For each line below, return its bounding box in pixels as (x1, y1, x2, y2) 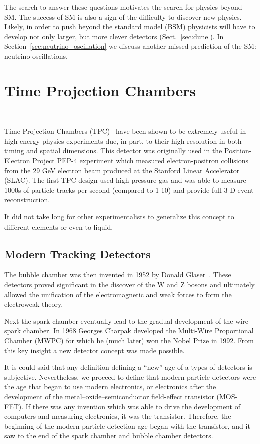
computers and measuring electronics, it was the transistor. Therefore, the (4, 411, 231, 421)
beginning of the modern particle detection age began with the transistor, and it (4, 420, 250, 431)
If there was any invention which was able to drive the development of (25, 401, 240, 411)
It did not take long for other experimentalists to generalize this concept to (4, 211, 234, 222)
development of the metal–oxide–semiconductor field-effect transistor (4, 391, 214, 401)
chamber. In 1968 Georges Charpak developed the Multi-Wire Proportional (23, 325, 254, 336)
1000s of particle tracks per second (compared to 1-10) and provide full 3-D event (4, 184, 254, 195)
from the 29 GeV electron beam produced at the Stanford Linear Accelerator (4, 165, 240, 175)
